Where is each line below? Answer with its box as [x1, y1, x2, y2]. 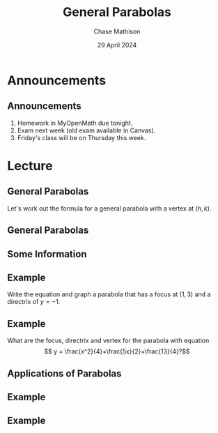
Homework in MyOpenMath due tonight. [17, 119, 133, 127]
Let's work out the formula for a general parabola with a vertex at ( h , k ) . [7, 204, 212, 213]
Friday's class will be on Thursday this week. [17, 133, 146, 142]
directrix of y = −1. [7, 298, 61, 306]
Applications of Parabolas [7, 367, 122, 379]
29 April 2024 [97, 40, 137, 49]
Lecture [7, 158, 54, 174]
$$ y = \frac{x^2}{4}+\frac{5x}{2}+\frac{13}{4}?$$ [44, 347, 190, 356]
